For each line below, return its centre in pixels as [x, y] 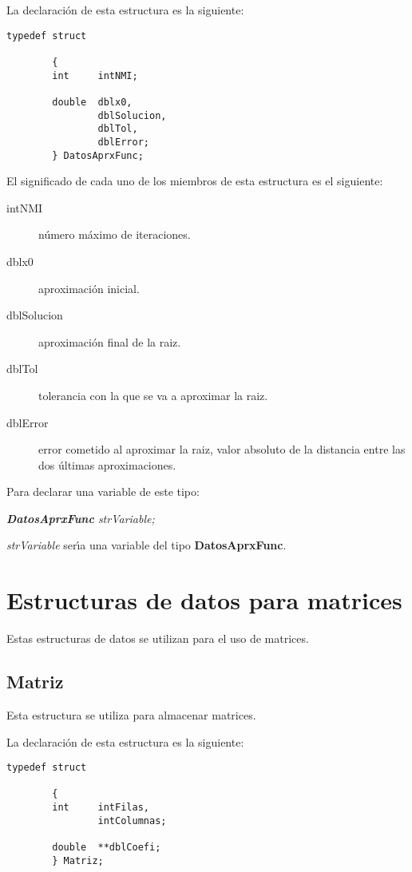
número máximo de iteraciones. [115, 234]
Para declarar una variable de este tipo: [103, 491]
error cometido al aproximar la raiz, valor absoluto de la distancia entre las [222, 449]
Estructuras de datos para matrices [204, 600]
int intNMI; [95, 75]
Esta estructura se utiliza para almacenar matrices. [131, 714]
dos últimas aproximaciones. [107, 464]
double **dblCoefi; [107, 848]
